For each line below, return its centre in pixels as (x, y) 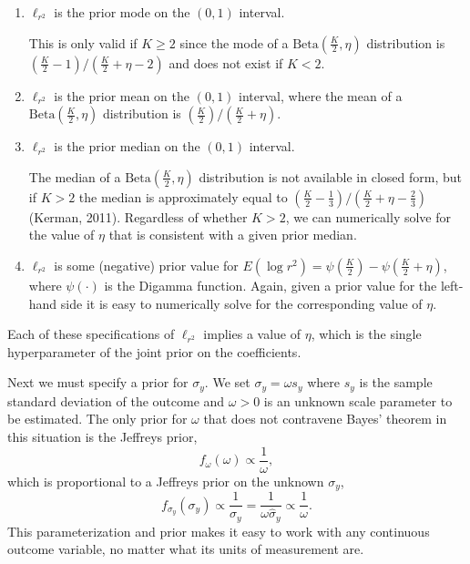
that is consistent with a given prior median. (233, 235)
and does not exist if (226, 62)
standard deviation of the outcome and (116, 400)
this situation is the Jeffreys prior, (102, 436)
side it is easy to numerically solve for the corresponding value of (241, 303)
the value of (61, 235)
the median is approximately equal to (183, 196)
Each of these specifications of (91, 334)
